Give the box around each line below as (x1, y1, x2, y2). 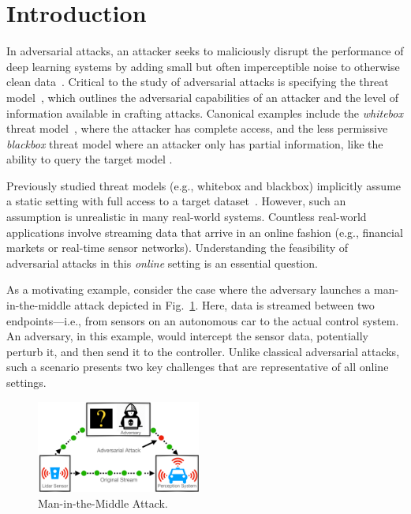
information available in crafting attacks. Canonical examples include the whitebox (6, 104, 403, 121)
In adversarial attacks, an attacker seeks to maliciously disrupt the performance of (6, 43, 404, 59)
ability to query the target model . (6, 151, 173, 167)
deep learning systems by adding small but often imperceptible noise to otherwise (6, 58, 400, 74)
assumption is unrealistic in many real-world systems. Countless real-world (6, 208, 367, 225)
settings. (6, 374, 47, 390)
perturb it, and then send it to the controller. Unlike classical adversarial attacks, (6, 343, 400, 359)
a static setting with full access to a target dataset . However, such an (6, 193, 346, 209)
